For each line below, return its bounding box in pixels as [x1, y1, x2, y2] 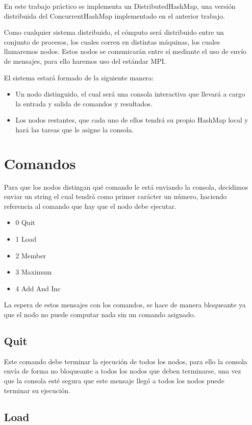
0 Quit [15, 217, 35, 227]
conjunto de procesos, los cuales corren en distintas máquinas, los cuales [4, 36, 220, 47]
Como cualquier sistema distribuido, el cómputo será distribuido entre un [4, 27, 224, 37]
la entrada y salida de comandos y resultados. [15, 98, 153, 108]
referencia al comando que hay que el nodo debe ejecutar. [4, 200, 176, 211]
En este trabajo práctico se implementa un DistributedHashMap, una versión [4, 1, 236, 11]
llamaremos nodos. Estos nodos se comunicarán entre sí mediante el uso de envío [4, 46, 247, 56]
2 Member [15, 250, 46, 260]
